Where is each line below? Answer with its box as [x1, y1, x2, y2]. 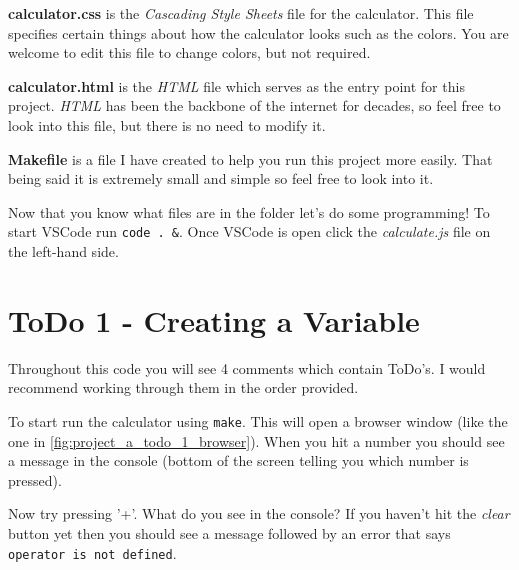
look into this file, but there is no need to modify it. [8, 114, 326, 135]
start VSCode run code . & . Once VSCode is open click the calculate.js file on [8, 221, 491, 242]
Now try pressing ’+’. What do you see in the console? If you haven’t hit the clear [8, 503, 510, 524]
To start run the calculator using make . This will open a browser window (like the [8, 410, 508, 431]
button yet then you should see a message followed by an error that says [8, 522, 451, 543]
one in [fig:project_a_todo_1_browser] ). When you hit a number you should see [8, 430, 505, 451]
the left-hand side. [8, 241, 119, 261]
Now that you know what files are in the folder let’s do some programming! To [8, 201, 490, 222]
